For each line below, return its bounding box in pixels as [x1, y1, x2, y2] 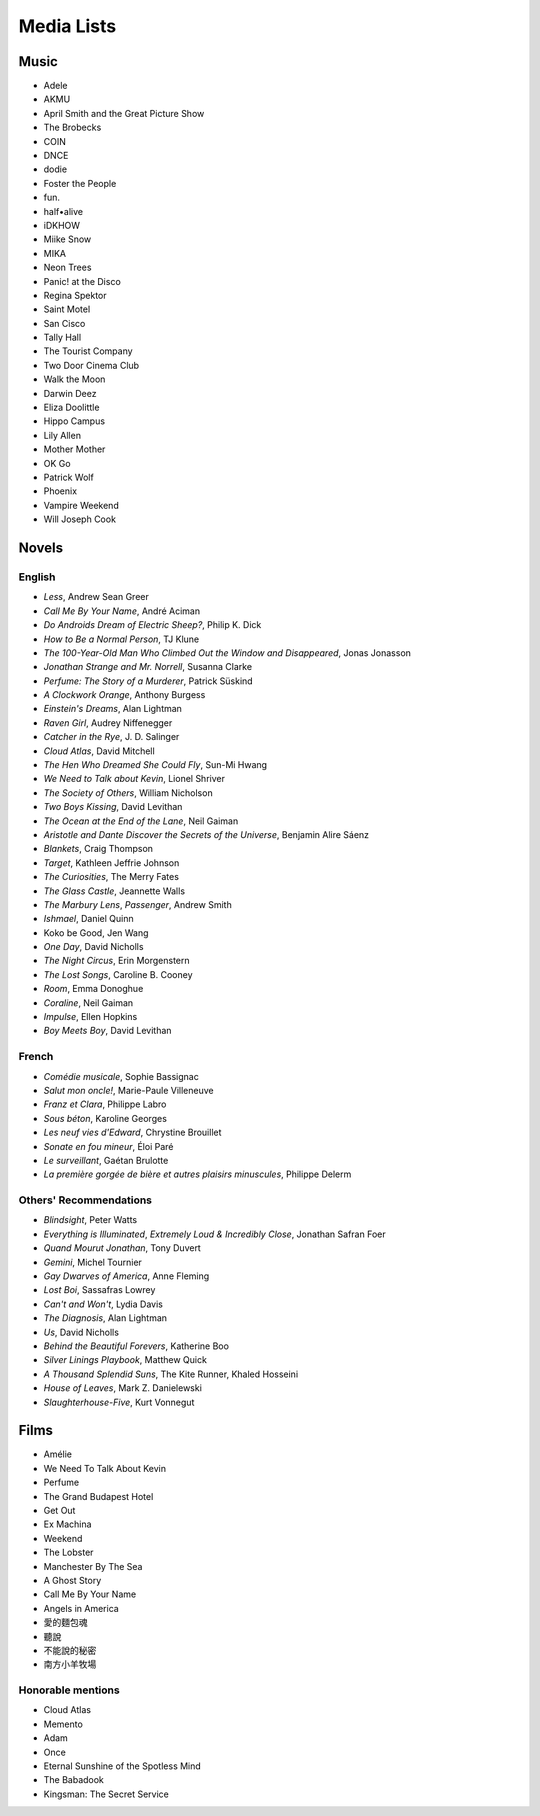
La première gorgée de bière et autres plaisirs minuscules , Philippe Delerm [43, 1168, 352, 1180]
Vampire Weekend [43, 499, 119, 511]
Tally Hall [43, 331, 82, 344]
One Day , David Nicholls [43, 941, 144, 953]
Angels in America [43, 1602, 119, 1614]
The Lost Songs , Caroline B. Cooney [43, 968, 194, 980]
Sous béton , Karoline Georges [43, 1112, 167, 1124]
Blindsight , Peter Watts [43, 1214, 138, 1226]
